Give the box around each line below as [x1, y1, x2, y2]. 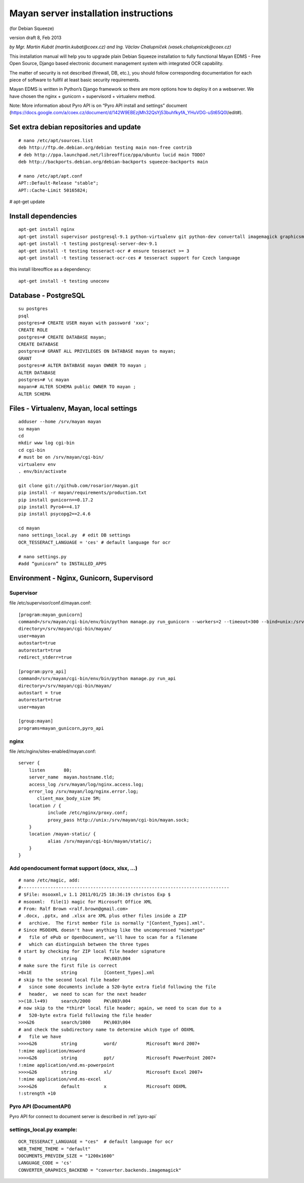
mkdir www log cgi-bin [18, 440, 75, 446]
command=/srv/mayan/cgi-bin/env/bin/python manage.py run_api [18, 675, 176, 682]
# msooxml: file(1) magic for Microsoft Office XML [18, 899, 152, 904]
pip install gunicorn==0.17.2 [18, 497, 94, 502]
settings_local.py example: [9, 1126, 78, 1133]
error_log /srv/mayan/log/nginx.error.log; [28, 788, 139, 794]
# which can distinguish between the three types [18, 941, 149, 947]
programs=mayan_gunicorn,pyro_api [18, 725, 104, 731]
